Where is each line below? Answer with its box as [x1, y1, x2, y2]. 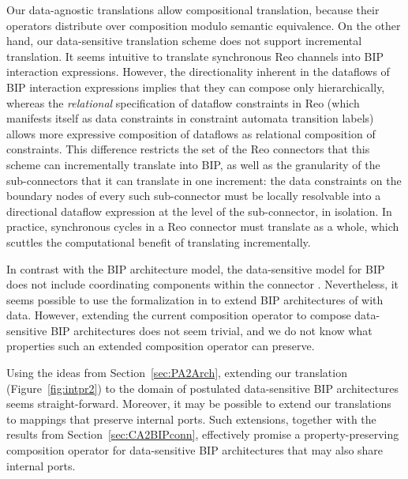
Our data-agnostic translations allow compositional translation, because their [6, 2, 380, 17]
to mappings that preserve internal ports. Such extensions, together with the [6, 410, 376, 427]
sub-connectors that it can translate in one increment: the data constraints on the [6, 172, 402, 188]
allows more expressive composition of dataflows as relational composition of [6, 125, 376, 141]
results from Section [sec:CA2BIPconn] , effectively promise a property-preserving [6, 426, 399, 443]
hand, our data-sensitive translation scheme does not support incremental [6, 32, 362, 49]
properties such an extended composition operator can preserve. [6, 338, 315, 354]
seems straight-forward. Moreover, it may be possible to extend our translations [6, 395, 391, 412]
